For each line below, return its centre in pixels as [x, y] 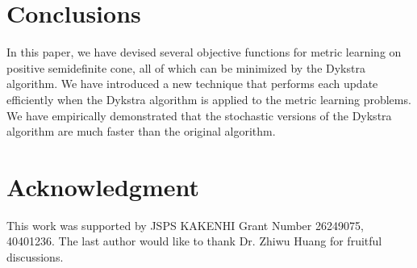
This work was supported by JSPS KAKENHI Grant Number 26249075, [185, 225]
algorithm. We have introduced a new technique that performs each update [192, 84]
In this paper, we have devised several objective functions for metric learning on [204, 52]
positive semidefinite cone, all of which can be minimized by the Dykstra [186, 67]
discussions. [35, 257]
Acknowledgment [103, 186]
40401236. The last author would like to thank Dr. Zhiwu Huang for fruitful [194, 241]
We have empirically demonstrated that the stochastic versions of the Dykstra [199, 115]
